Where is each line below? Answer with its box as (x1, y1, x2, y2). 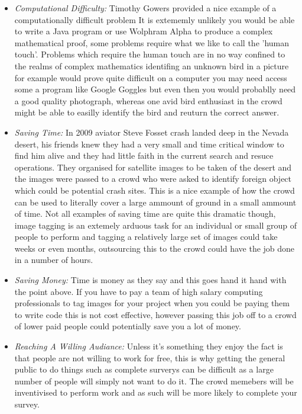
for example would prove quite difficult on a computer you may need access (14, 71, 287, 84)
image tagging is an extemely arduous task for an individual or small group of (14, 219, 297, 231)
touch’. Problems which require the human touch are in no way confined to (14, 48, 285, 60)
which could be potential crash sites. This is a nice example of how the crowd (14, 184, 295, 196)
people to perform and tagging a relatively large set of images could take (14, 230, 278, 243)
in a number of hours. (14, 253, 93, 266)
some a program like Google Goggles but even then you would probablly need (14, 83, 296, 95)
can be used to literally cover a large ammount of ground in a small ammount (14, 195, 297, 208)
